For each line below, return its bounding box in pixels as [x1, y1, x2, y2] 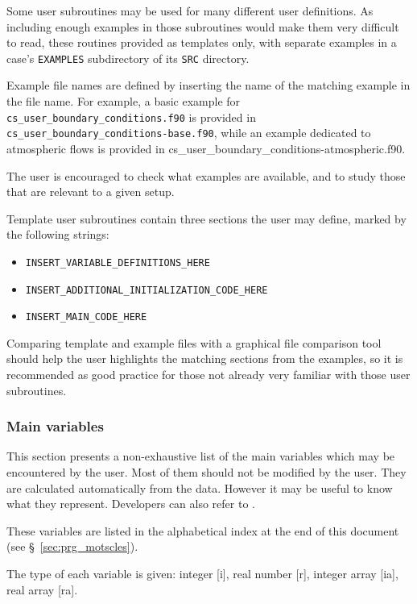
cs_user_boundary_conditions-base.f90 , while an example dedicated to [6, 124, 371, 141]
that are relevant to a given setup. [6, 183, 175, 200]
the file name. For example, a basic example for [6, 93, 241, 110]
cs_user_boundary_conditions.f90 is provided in [6, 108, 256, 125]
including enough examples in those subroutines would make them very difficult [6, 18, 399, 35]
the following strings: [6, 226, 109, 243]
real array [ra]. [6, 581, 78, 598]
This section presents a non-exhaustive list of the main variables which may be [6, 448, 395, 464]
